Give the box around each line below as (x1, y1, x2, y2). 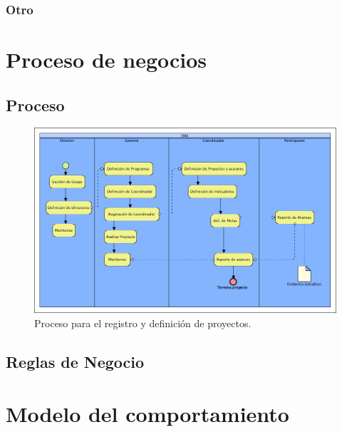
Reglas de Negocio (6, 350, 145, 372)
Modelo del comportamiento (6, 399, 289, 428)
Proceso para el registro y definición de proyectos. (34, 315, 252, 330)
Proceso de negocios (6, 45, 207, 74)
